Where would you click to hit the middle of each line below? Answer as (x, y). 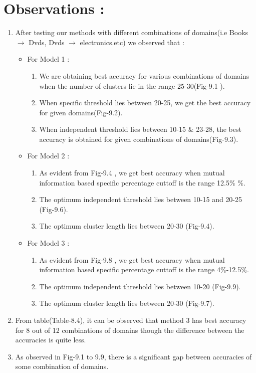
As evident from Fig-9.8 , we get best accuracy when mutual (132, 259)
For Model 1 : (48, 59)
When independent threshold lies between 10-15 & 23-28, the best (140, 129)
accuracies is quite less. (51, 340)
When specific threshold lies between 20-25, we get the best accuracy (145, 103)
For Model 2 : (48, 156)
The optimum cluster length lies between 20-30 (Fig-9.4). (127, 226)
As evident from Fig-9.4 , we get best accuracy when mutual (132, 173)
